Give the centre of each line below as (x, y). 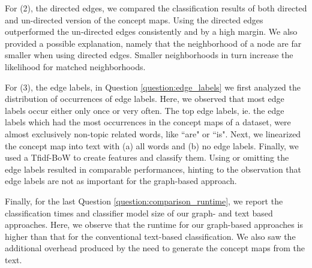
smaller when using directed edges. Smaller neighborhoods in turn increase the (149, 55)
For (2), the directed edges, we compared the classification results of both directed (156, 8)
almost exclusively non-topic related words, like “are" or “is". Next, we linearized (153, 133)
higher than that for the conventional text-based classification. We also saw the (150, 236)
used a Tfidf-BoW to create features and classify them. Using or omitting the (147, 157)
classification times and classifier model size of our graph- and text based (139, 213)
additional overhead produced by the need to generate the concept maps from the (155, 248)
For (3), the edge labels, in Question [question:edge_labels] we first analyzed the (153, 87)
